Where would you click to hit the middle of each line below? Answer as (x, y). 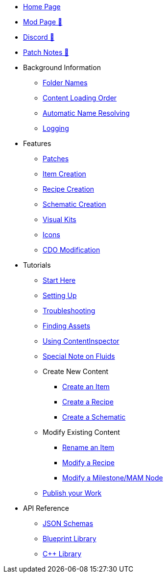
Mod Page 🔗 (43, 22)
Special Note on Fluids (79, 356)
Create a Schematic (94, 417)
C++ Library (62, 554)
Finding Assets (67, 326)
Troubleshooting (69, 311)
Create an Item (86, 387)
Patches (56, 159)
